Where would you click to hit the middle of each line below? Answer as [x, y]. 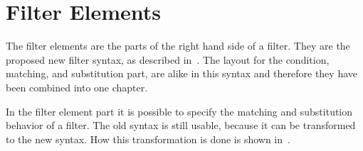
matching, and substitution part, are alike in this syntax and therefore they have [182, 73]
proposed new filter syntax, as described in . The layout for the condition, [168, 59]
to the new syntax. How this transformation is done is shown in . [148, 139]
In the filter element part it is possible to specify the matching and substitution [179, 111]
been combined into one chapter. [77, 87]
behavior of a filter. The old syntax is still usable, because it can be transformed [181, 125]
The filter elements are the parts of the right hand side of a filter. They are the [178, 46]
